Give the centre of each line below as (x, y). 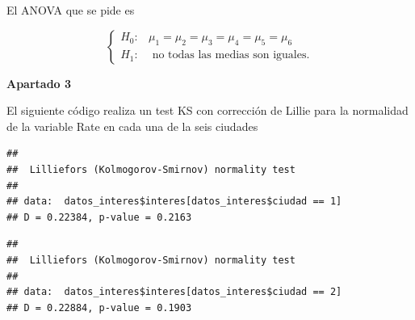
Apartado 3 (39, 83)
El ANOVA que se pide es (71, 10)
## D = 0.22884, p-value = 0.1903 (99, 307)
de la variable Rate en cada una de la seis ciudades (132, 126)
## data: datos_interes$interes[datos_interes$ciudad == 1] (174, 202)
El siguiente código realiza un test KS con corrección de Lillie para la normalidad (207, 110)
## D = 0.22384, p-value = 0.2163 (99, 217)
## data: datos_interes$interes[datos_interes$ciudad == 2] (174, 292)
